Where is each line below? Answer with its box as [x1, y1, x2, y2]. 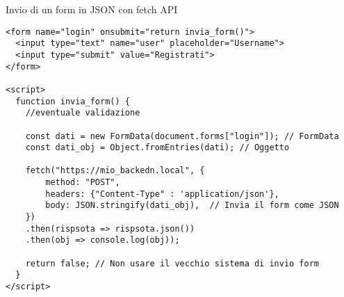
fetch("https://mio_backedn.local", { [25, 166, 205, 176]
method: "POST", [45, 177, 120, 188]
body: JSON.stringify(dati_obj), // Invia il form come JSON [45, 200, 339, 211]
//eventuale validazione [25, 108, 140, 118]
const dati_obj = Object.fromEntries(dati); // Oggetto [25, 143, 290, 153]
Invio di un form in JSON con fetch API [6, 2, 178, 16]
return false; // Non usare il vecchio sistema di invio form [25, 258, 320, 268]
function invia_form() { [15, 96, 130, 106]
